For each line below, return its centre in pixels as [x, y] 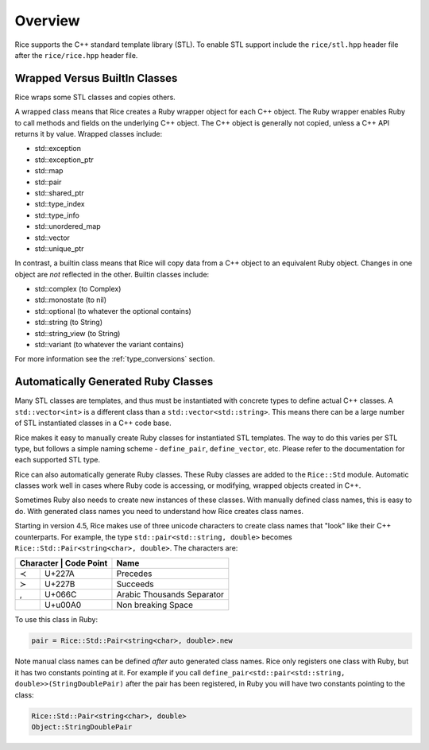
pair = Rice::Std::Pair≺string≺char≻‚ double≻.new [132, 641]
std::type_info [57, 215]
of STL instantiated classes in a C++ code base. [93, 423]
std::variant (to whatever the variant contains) [109, 345]
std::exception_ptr [64, 160]
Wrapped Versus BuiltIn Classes [96, 78]
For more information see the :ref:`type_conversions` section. [115, 359]
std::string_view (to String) [77, 333]
